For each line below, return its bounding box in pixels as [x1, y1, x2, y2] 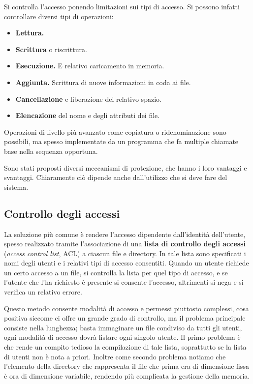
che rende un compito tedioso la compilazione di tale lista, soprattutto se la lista [4, 342, 247, 352]
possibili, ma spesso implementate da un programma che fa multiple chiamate [4, 136, 239, 147]
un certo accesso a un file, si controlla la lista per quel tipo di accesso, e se [4, 267, 228, 277]
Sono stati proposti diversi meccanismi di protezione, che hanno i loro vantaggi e [4, 162, 247, 173]
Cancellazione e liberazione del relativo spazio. [15, 93, 161, 104]
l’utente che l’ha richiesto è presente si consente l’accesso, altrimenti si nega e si [4, 277, 244, 287]
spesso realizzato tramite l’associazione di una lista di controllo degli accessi [4, 238, 246, 249]
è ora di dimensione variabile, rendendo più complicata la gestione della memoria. [4, 370, 250, 381]
